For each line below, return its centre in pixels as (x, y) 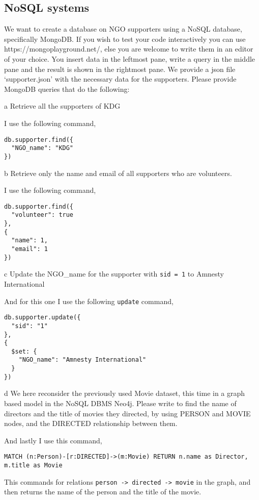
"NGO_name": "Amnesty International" (82, 360)
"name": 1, (30, 241)
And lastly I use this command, (53, 440)
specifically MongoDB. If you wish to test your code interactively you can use (125, 39)
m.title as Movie (33, 466)
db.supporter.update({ (42, 318)
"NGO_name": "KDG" (42, 148)
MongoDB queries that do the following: (67, 89)
